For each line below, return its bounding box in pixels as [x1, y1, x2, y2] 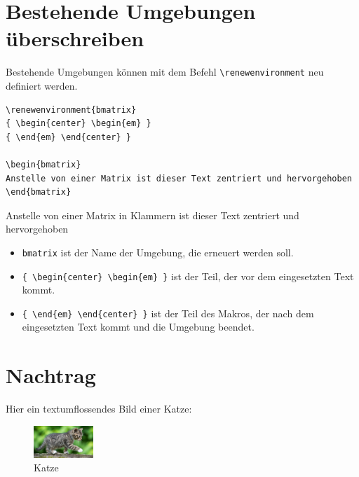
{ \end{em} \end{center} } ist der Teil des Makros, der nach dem [22, 305, 314, 320]
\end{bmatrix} [6, 187, 72, 198]
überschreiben [6, 24, 144, 53]
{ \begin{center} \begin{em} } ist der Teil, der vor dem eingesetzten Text [22, 268, 354, 283]
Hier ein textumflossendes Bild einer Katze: [6, 401, 192, 416]
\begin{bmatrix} [6, 159, 81, 170]
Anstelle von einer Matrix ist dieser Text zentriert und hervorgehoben [6, 173, 352, 184]
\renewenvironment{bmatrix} [6, 104, 137, 115]
